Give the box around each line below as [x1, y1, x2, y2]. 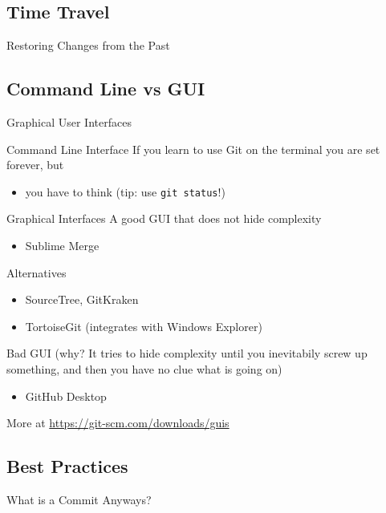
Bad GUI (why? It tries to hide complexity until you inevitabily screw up [6, 345, 368, 362]
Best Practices [6, 454, 128, 479]
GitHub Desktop [25, 387, 107, 404]
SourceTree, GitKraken [25, 291, 139, 308]
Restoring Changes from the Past [6, 37, 170, 54]
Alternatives [6, 264, 67, 281]
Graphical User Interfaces [6, 114, 132, 130]
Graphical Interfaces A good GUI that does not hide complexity [6, 210, 322, 227]
